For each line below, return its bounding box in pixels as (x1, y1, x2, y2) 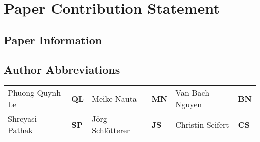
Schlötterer (92, 124, 130, 136)
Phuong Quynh (8, 87, 61, 99)
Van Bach (175, 87, 210, 99)
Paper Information (4, 32, 102, 47)
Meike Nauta (92, 92, 137, 104)
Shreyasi (8, 113, 37, 125)
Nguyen (175, 98, 202, 110)
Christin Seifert (175, 118, 229, 130)
